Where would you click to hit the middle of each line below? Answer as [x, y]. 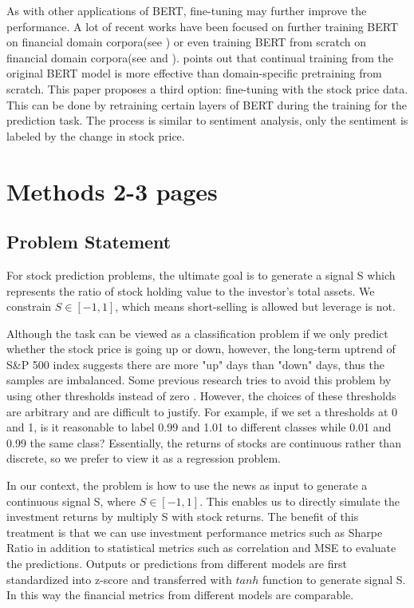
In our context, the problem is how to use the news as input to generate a [187, 485]
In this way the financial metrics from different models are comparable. [180, 595]
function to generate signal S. [334, 579]
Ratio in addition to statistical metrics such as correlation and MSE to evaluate [201, 548]
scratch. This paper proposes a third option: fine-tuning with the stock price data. [207, 88]
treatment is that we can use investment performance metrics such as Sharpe [195, 532]
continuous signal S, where [71, 501]
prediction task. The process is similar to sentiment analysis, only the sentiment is [207, 120]
